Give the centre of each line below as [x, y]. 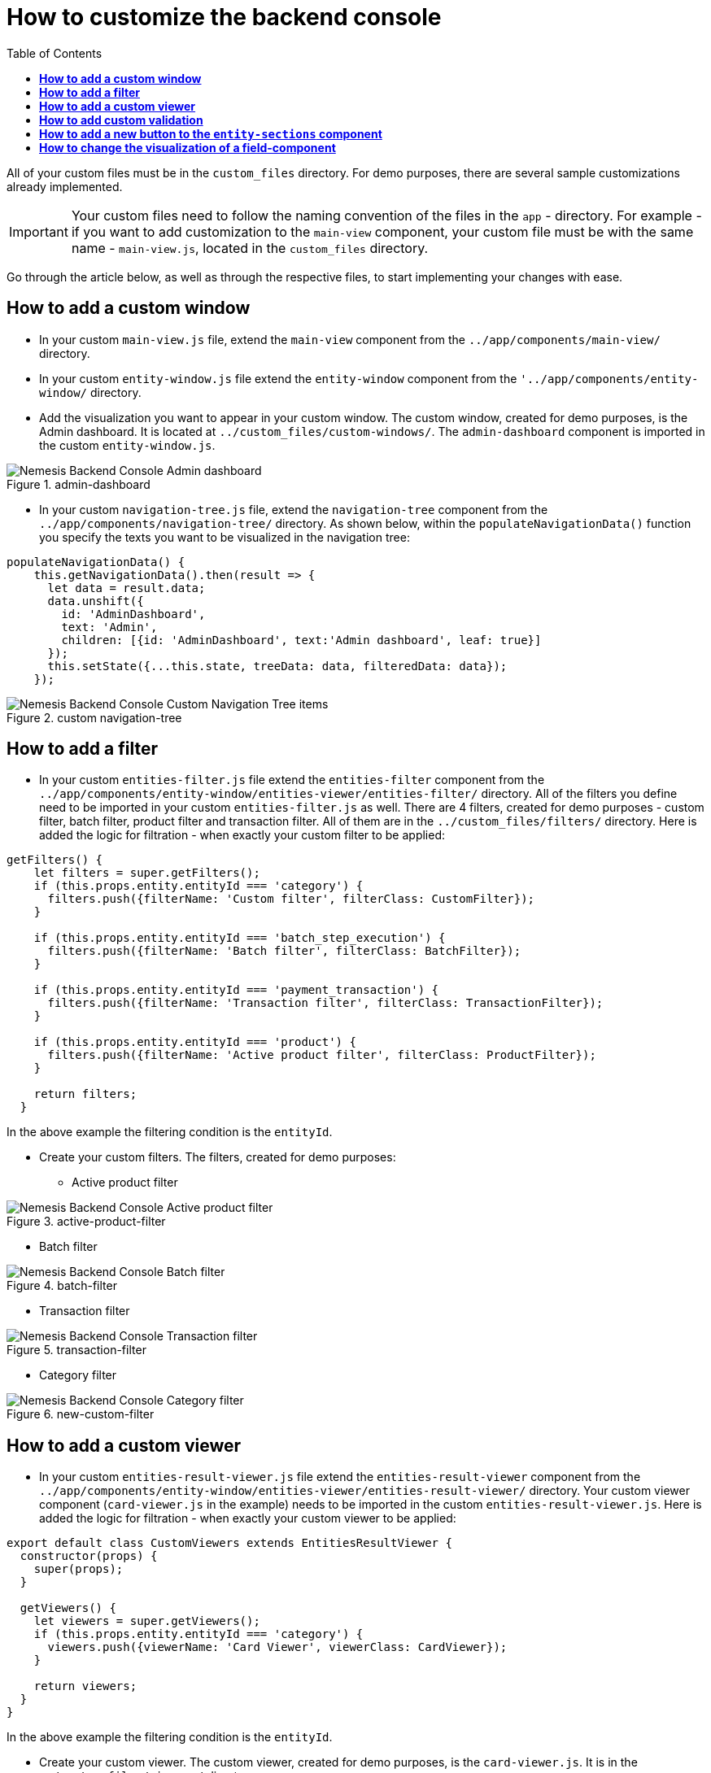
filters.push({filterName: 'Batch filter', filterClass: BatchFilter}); [284, 951]
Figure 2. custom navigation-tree [94, 717]
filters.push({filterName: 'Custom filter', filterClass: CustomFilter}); [291, 899]
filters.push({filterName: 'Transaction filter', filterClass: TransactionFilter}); [325, 1003]
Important [39, 231]
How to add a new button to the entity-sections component [211, 133]
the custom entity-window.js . [127, 445]
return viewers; [85, 1686]
